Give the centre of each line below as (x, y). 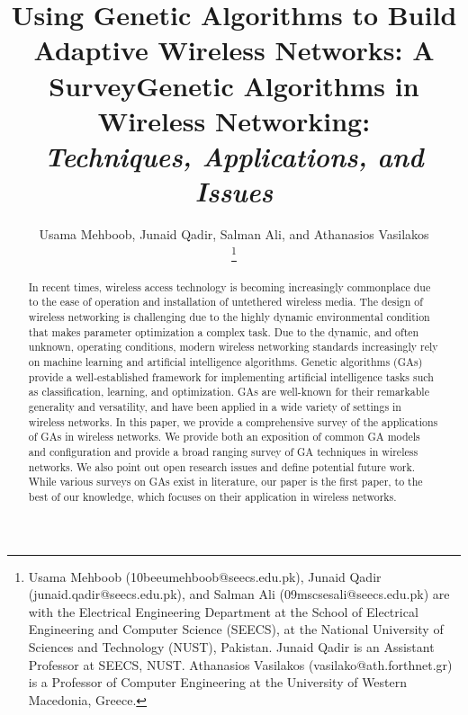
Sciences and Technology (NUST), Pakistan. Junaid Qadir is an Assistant (231, 647)
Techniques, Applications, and (234, 156)
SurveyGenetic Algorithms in (234, 85)
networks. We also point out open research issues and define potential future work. (222, 466)
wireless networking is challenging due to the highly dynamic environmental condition (229, 317)
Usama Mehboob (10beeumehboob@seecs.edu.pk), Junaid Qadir (205, 576)
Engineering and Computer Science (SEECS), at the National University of (236, 629)
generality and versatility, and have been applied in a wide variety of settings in (215, 407)
